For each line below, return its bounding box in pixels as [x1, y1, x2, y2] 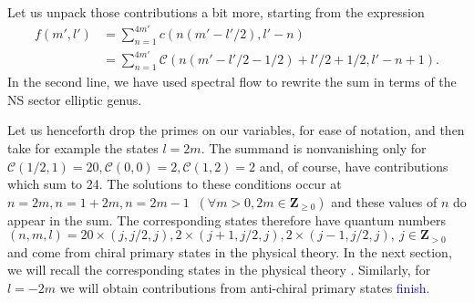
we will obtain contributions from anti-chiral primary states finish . [59, 278, 430, 298]
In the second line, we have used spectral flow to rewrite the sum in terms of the [7, 72, 457, 91]
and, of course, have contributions [259, 156, 448, 175]
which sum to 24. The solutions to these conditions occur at [7, 174, 342, 193]
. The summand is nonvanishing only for [201, 139, 427, 158]
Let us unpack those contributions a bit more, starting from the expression [7, 3, 425, 21]
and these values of [331, 192, 438, 211]
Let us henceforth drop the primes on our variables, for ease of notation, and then [7, 120, 465, 140]
